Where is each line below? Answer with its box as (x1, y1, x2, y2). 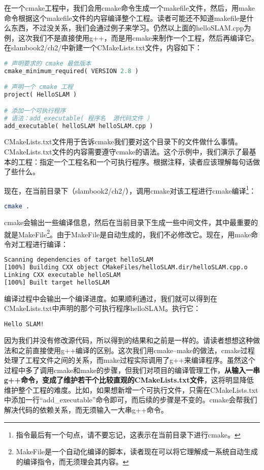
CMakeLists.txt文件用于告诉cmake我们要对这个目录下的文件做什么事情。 (4, 136, 242, 147)
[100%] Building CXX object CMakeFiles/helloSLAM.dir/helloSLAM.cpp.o (4, 264, 248, 271)
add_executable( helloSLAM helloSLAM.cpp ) (4, 122, 153, 130)
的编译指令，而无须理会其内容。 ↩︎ (16, 456, 129, 466)
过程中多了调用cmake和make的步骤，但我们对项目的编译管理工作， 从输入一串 (4, 364, 260, 375)
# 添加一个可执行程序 (4, 107, 66, 114)
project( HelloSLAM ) (4, 91, 77, 99)
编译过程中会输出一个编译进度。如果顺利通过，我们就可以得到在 (4, 293, 217, 303)
